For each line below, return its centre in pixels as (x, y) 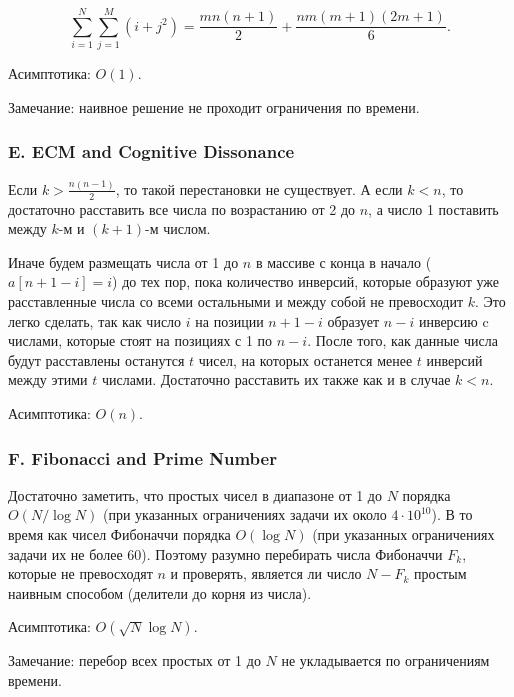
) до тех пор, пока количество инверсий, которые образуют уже (306, 281)
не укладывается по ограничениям (385, 660)
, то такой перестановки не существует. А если (259, 188)
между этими (48, 379)
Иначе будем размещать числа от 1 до (123, 261)
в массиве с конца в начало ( (343, 261)
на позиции (229, 320)
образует (353, 320)
